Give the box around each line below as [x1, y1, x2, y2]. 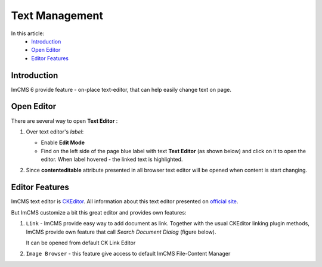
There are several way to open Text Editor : [11, 117, 118, 125]
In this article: [11, 30, 45, 37]
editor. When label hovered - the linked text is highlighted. [41, 156, 183, 163]
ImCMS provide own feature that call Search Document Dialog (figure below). [26, 228, 216, 235]
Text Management [11, 9, 104, 22]
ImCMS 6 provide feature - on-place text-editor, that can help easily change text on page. [11, 86, 232, 93]
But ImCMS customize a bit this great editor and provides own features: [11, 209, 187, 216]
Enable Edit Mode [41, 139, 85, 146]
